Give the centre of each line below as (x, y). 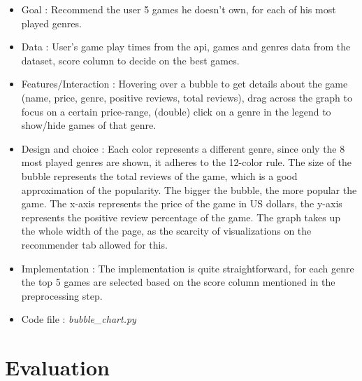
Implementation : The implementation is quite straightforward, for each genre (188, 268)
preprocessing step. (62, 295)
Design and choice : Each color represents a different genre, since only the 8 (183, 148)
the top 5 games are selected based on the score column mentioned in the (178, 282)
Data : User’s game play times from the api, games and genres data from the (186, 47)
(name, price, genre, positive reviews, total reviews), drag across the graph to (187, 97)
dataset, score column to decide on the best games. (130, 60)
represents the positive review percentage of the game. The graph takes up (181, 217)
